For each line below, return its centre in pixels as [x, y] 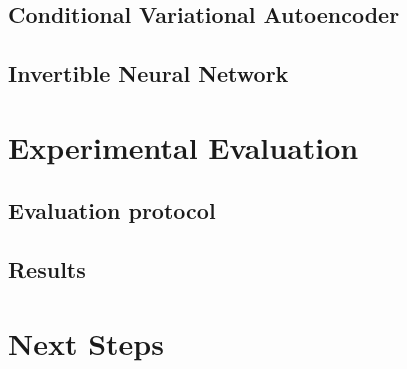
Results [47, 269]
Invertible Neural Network [148, 73]
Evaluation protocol [112, 210]
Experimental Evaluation [183, 146]
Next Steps [86, 342]
